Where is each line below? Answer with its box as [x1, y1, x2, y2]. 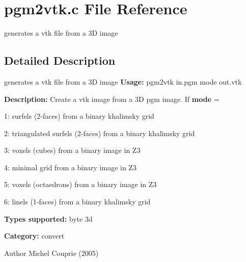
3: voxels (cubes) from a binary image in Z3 [4, 145, 141, 155]
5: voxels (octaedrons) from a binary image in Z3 [4, 179, 157, 190]
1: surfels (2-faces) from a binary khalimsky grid [4, 111, 154, 121]
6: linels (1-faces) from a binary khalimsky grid [4, 196, 151, 207]
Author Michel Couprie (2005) [4, 247, 99, 258]
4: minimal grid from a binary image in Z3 [4, 162, 136, 172]
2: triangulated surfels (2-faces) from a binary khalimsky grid [4, 127, 195, 138]
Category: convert [4, 230, 65, 241]
